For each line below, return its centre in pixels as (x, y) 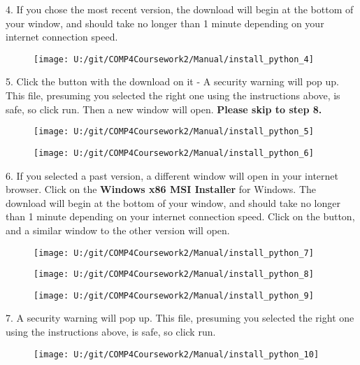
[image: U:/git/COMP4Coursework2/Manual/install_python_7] (174, 253)
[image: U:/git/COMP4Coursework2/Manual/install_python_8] (174, 274)
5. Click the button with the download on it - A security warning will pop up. (172, 81)
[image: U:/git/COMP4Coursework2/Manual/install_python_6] (174, 153)
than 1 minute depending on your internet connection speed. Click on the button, (180, 216)
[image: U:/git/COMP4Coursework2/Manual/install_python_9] (174, 295)
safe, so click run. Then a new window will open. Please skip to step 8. (164, 109)
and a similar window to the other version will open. (118, 230)
